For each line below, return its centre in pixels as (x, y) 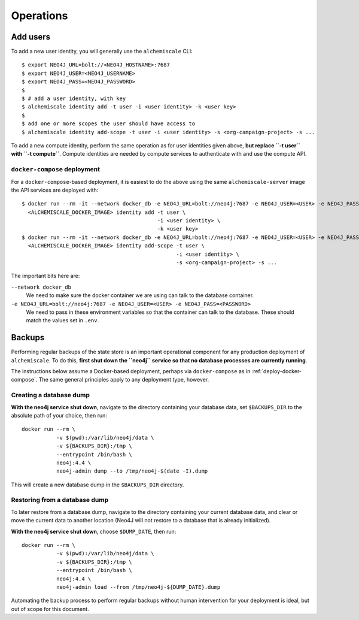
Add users (31, 37)
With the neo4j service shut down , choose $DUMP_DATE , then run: (94, 531)
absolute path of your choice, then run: (59, 415)
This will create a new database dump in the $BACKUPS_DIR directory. (98, 485)
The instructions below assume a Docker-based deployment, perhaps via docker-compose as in (131, 371)
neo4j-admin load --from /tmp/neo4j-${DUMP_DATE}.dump (138, 587)
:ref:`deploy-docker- (277, 371)
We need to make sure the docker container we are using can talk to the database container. (140, 295)
